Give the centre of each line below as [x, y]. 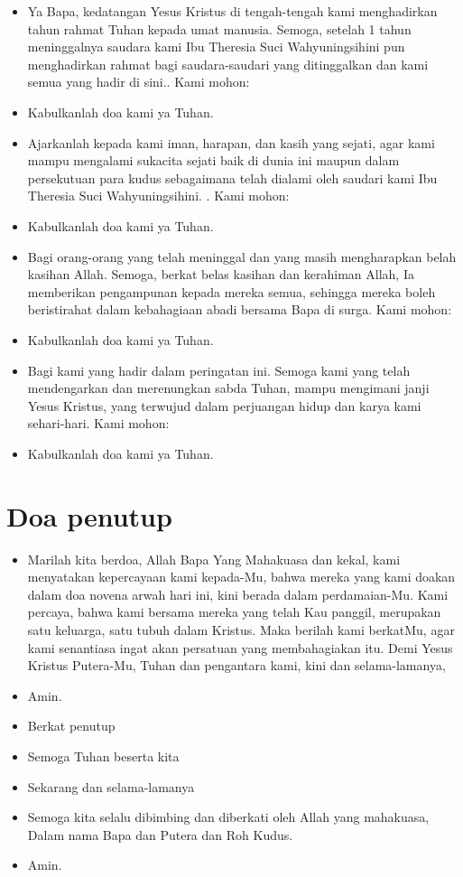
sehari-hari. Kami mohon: [98, 423]
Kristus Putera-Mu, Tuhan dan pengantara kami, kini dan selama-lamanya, [236, 665]
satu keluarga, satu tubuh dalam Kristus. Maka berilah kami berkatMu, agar [241, 629]
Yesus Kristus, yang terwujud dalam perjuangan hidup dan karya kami [224, 405]
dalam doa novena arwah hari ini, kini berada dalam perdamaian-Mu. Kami [238, 594]
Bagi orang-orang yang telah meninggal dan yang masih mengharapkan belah [242, 256]
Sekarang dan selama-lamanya [111, 786]
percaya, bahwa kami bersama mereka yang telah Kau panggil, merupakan [234, 612]
